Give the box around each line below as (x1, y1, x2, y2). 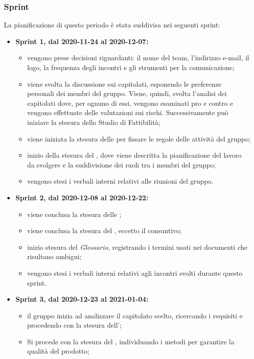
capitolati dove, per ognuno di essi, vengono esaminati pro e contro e (27, 97, 233, 108)
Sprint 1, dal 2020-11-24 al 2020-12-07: (15, 36, 149, 46)
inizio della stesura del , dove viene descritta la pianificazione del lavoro (27, 150, 242, 160)
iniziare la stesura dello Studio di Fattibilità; (27, 117, 161, 127)
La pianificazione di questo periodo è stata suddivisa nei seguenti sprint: (4, 20, 220, 30)
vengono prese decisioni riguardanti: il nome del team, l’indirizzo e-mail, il (27, 52, 249, 63)
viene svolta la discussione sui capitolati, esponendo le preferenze (27, 78, 222, 89)
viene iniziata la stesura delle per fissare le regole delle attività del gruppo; (27, 133, 251, 144)
